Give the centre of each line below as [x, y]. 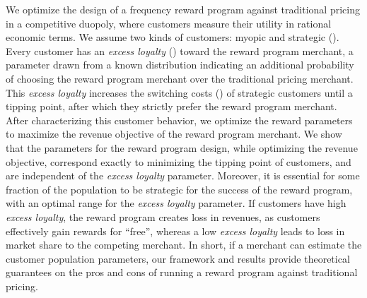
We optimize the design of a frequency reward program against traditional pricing [183, 9]
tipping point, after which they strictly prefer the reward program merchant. [171, 106]
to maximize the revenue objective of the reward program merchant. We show [174, 134]
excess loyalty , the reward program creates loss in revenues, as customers [163, 216]
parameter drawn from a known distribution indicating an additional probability [180, 65]
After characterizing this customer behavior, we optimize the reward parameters [179, 120]
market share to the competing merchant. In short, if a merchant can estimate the [184, 245]
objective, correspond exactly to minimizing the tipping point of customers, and [179, 161]
